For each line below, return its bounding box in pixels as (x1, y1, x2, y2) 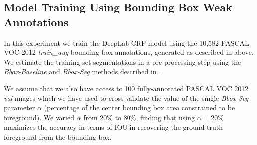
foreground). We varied (4, 112, 74, 122)
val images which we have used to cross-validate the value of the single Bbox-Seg (4, 93, 249, 103)
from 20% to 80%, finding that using (83, 112, 195, 122)
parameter (4, 102, 35, 113)
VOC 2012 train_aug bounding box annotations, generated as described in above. (4, 47, 254, 57)
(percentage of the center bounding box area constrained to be (44, 102, 235, 113)
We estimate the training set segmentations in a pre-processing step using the (4, 56, 241, 67)
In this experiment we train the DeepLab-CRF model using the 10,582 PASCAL (4, 37, 249, 48)
